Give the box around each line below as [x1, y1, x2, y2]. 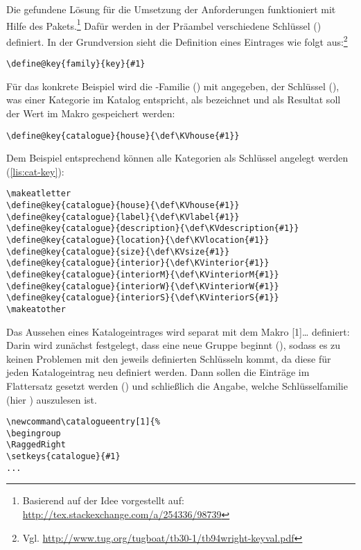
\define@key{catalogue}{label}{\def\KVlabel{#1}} [6, 212, 240, 222]
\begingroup [6, 428, 61, 438]
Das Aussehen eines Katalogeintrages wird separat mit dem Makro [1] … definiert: [6, 324, 350, 338]
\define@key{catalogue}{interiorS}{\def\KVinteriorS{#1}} [6, 293, 279, 303]
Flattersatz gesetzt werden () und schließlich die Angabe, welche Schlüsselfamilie [6, 378, 348, 393]
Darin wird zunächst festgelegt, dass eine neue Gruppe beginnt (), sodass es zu [6, 338, 341, 352]
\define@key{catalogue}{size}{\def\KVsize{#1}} [6, 246, 230, 257]
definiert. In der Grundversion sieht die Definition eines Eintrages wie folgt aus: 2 [6, 32, 348, 49]
